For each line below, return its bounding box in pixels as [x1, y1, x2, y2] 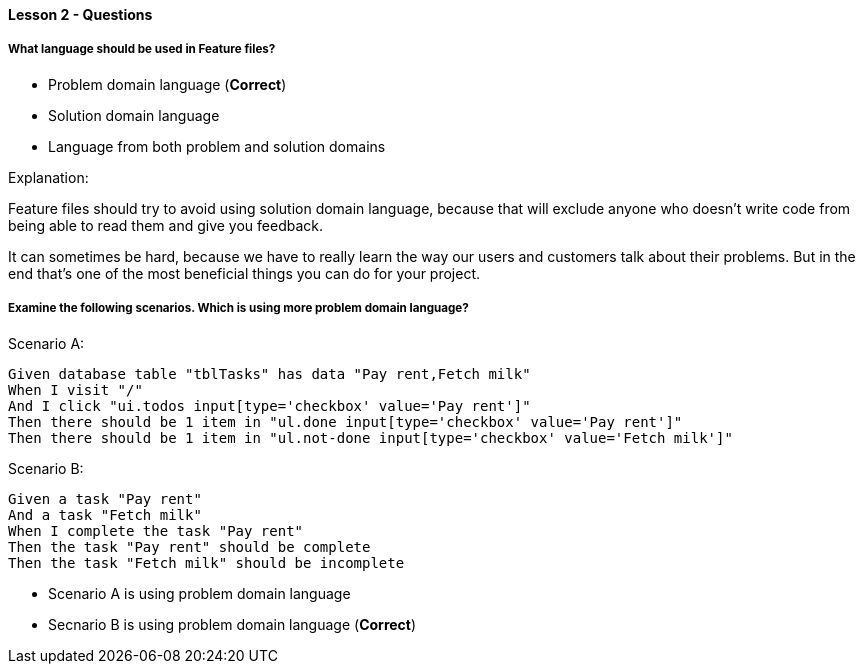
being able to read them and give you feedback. [8, 216, 324, 234]
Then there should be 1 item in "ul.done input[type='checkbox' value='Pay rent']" [8, 413, 683, 430]
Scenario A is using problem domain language [48, 584, 351, 602]
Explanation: [8, 168, 89, 186]
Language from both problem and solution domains [48, 137, 386, 155]
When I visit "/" [8, 381, 143, 398]
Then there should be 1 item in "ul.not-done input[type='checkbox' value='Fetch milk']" [8, 429, 733, 446]
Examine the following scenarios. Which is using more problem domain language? [8, 301, 469, 316]
